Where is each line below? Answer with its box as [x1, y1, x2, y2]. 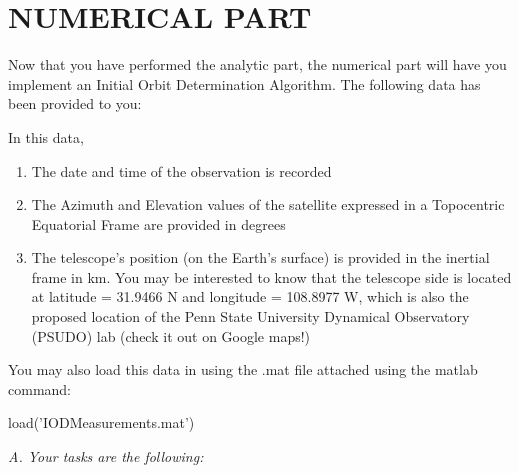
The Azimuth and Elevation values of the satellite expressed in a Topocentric [31, 194, 505, 215]
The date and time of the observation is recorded [31, 160, 332, 181]
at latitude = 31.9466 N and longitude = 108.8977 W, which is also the [31, 286, 469, 307]
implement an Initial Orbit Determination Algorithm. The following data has [8, 73, 481, 94]
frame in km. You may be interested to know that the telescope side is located [31, 266, 512, 287]
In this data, [8, 126, 84, 147]
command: [8, 378, 71, 399]
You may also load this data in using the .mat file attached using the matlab [8, 359, 478, 380]
